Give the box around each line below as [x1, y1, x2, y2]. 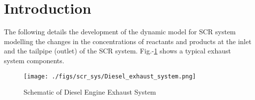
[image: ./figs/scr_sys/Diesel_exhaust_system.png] [24, 73, 196, 80]
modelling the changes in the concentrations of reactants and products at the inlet [4, 36, 252, 46]
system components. [4, 55, 64, 65]
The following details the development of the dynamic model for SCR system [4, 26, 236, 37]
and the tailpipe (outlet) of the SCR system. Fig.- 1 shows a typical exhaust [4, 46, 231, 56]
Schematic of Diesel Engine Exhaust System [24, 87, 156, 97]
